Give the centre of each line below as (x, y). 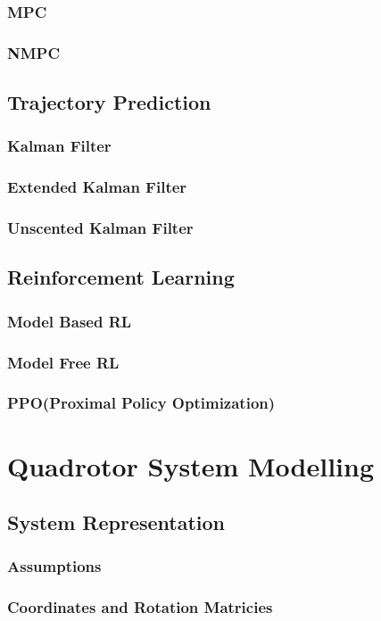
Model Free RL (63, 362)
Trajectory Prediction (109, 102)
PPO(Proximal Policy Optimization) (141, 403)
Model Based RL (70, 321)
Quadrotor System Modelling (191, 465)
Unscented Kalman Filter (100, 228)
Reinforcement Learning (121, 277)
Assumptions (54, 566)
